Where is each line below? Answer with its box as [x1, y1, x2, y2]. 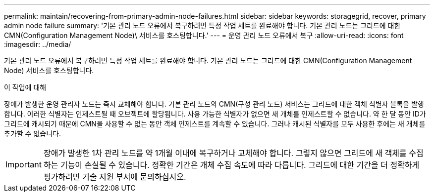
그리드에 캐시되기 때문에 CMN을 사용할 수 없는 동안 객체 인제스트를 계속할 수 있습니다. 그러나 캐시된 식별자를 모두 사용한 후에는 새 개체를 [4, 119, 426, 128]
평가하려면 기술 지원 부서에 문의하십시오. [43, 172, 186, 182]
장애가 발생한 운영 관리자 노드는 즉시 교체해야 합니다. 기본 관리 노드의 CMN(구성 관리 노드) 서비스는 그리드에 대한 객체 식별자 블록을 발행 [4, 100, 424, 108]
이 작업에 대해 [4, 83, 47, 91]
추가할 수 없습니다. [4, 129, 61, 138]
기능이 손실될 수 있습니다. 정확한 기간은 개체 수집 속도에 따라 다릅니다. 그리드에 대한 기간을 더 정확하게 [60, 160, 420, 170]
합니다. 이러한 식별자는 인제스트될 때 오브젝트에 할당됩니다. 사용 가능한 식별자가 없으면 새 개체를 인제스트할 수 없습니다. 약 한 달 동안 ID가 [4, 110, 426, 118]
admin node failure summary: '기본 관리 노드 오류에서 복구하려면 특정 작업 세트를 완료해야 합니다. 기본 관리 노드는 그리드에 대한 [4, 21, 401, 30]
